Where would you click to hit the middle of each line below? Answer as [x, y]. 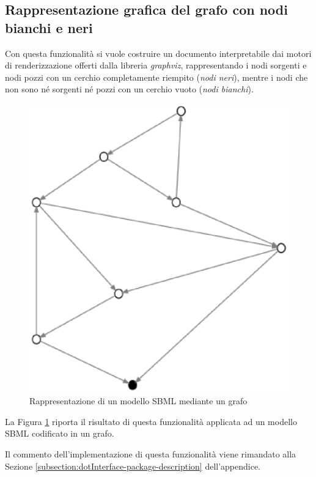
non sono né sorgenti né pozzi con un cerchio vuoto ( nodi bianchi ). [129, 89]
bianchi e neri [49, 27]
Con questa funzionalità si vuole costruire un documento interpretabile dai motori [158, 53]
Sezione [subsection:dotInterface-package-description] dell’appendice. [133, 466]
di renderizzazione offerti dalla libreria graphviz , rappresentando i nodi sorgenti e [156, 65]
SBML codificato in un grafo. [60, 433]
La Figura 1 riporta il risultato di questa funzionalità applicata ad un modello [151, 421]
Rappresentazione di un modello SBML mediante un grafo [138, 401]
